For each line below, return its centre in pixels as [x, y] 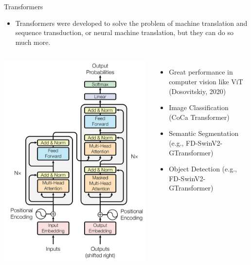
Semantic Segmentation [204, 133]
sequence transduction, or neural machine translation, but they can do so [124, 32]
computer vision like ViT [206, 81]
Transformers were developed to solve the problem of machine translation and [131, 23]
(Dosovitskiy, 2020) [197, 91]
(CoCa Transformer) [199, 117]
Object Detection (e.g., [203, 169]
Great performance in [201, 72]
